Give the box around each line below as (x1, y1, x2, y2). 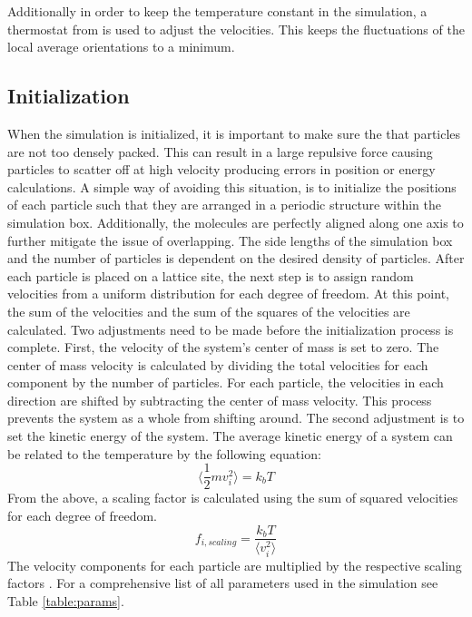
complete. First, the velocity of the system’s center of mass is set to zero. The (7, 338, 439, 357)
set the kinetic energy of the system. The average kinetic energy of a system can (7, 426, 453, 446)
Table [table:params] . (7, 591, 124, 610)
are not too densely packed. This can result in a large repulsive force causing (7, 142, 433, 161)
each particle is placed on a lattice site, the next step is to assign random (7, 266, 414, 285)
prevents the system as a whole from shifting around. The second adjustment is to (7, 408, 465, 427)
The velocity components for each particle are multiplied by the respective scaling (7, 555, 462, 574)
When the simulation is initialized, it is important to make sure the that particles (7, 123, 461, 142)
